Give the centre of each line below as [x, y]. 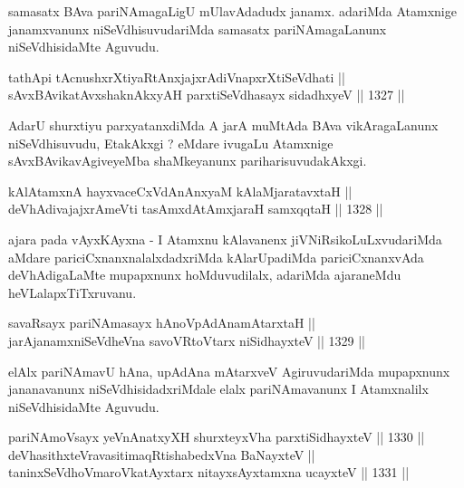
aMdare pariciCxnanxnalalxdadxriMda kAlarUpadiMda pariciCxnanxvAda [216, 257]
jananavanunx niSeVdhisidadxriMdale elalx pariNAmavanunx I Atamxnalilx [218, 389]
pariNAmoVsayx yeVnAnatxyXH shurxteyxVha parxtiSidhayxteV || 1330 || [217, 437]
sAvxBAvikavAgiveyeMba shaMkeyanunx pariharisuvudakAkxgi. [188, 161]
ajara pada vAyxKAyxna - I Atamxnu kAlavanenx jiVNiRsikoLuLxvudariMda [225, 239]
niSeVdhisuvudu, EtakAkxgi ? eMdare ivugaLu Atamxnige [171, 143]
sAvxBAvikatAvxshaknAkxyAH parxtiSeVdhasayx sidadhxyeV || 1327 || [207, 95]
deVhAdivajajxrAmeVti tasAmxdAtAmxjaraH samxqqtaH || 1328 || [196, 209]
